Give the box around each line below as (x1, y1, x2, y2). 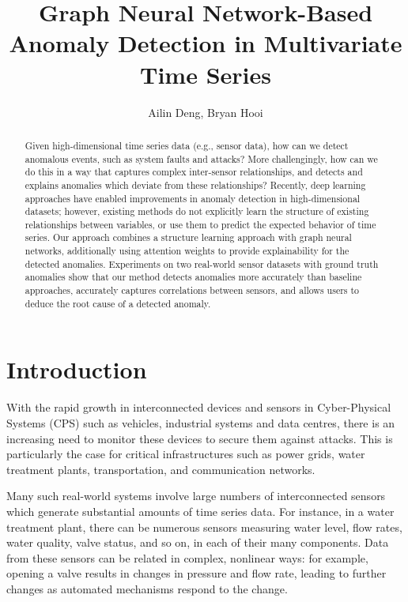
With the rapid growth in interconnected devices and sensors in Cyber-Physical (6, 399, 391, 416)
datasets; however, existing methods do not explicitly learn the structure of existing (25, 205, 369, 218)
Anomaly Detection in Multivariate (9, 27, 402, 59)
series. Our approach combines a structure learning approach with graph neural (25, 231, 352, 244)
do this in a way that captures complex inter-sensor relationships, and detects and (25, 165, 363, 179)
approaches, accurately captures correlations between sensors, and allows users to (25, 284, 360, 297)
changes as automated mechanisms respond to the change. (6, 580, 288, 596)
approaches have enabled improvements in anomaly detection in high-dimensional (25, 191, 361, 205)
